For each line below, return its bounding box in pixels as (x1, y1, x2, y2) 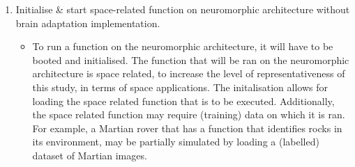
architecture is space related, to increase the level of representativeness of (32, 66, 345, 81)
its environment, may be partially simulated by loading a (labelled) (32, 134, 319, 149)
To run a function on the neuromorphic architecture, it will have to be (32, 39, 333, 54)
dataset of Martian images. (32, 148, 147, 162)
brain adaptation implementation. (15, 15, 160, 30)
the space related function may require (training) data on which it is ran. (32, 107, 345, 122)
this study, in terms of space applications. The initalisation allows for (32, 79, 328, 94)
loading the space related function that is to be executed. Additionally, (32, 93, 335, 108)
